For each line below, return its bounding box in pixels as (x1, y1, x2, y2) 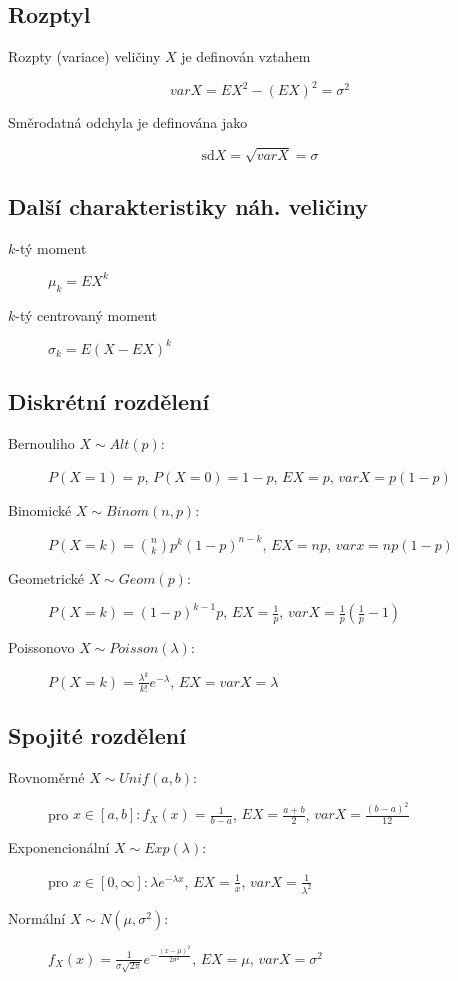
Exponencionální (8, 837, 110, 858)
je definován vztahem (181, 46, 311, 67)
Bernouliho (8, 432, 75, 453)
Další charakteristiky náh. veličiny (8, 190, 368, 221)
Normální (8, 907, 66, 928)
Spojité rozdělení (8, 720, 186, 751)
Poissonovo (8, 637, 75, 658)
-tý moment (15, 237, 87, 258)
